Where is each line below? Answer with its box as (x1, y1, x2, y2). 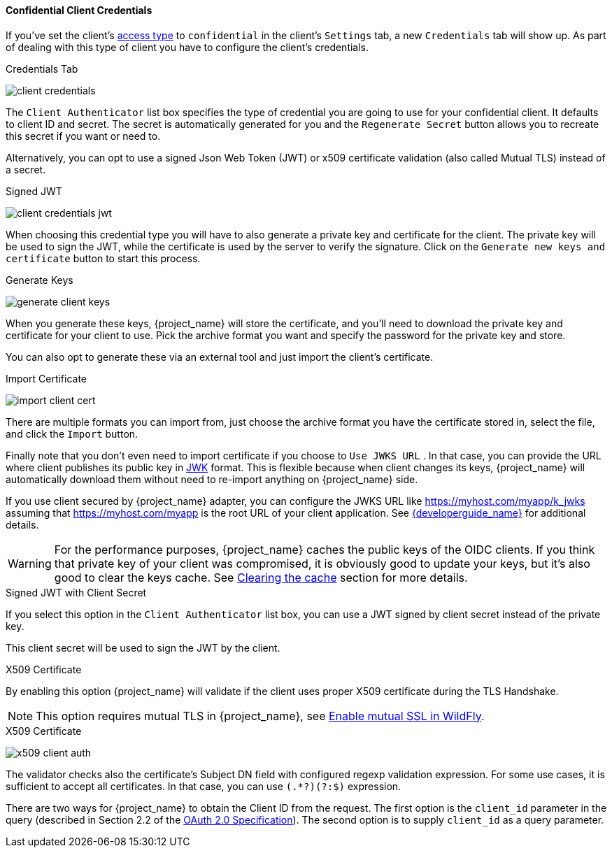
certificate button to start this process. (6, 252, 201, 264)
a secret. (6, 163, 46, 175)
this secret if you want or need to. (6, 129, 161, 142)
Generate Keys (6, 273, 73, 286)
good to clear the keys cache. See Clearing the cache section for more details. (54, 570, 468, 585)
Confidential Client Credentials (6, 4, 152, 16)
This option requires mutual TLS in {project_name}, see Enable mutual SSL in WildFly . (36, 708, 485, 723)
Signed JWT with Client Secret (6, 586, 147, 598)
